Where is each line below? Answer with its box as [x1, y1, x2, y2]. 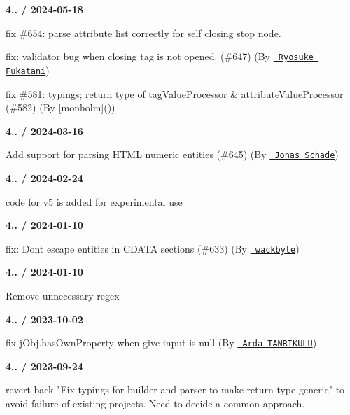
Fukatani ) [6, 62, 50, 77]
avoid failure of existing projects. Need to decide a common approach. [6, 396, 305, 410]
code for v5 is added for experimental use [6, 194, 183, 209]
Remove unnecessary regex [6, 288, 120, 302]
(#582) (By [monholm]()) [6, 100, 115, 115]
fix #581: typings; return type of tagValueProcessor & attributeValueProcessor [6, 86, 344, 101]
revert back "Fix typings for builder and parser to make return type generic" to [6, 382, 345, 397]
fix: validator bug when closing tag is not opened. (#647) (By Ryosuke [6, 49, 314, 64]
